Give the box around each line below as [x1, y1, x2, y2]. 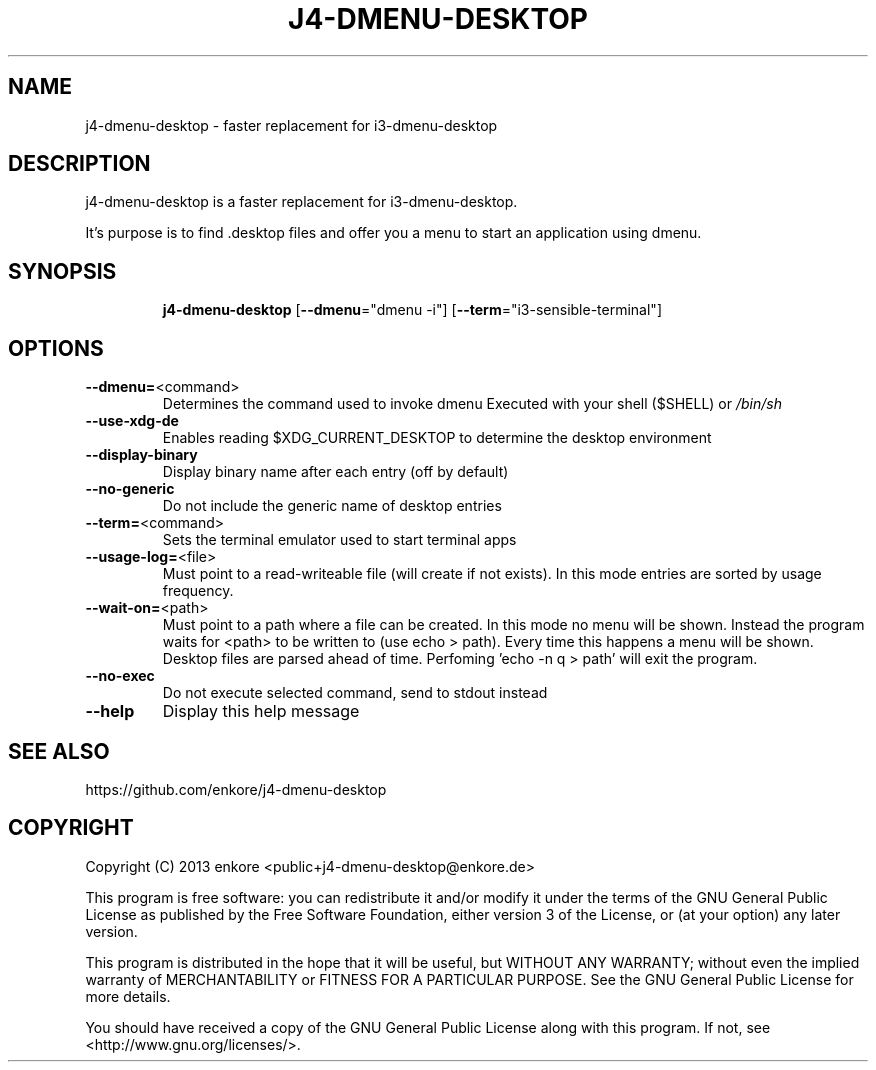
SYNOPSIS [8, 258, 117, 284]
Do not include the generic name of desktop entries [162, 497, 502, 515]
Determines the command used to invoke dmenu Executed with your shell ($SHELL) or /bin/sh [162, 395, 782, 413]
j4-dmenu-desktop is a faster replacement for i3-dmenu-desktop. [85, 193, 518, 211]
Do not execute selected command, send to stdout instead [162, 684, 548, 702]
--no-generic [85, 480, 175, 498]
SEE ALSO [8, 738, 110, 764]
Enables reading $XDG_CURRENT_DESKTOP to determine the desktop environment [162, 429, 712, 447]
